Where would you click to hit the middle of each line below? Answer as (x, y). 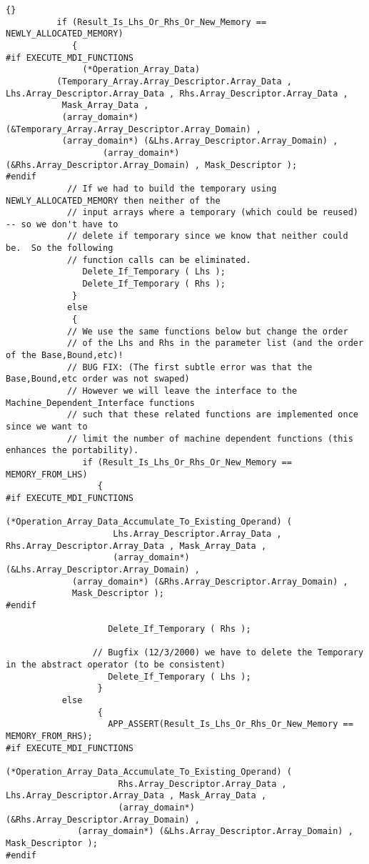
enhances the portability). (72, 451)
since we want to (47, 426)
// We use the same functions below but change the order (207, 331)
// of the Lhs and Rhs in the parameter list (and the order (215, 343)
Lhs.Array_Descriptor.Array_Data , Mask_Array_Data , (136, 796)
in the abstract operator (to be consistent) (116, 665)
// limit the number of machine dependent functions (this (210, 438)
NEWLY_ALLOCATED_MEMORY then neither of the (113, 200)
